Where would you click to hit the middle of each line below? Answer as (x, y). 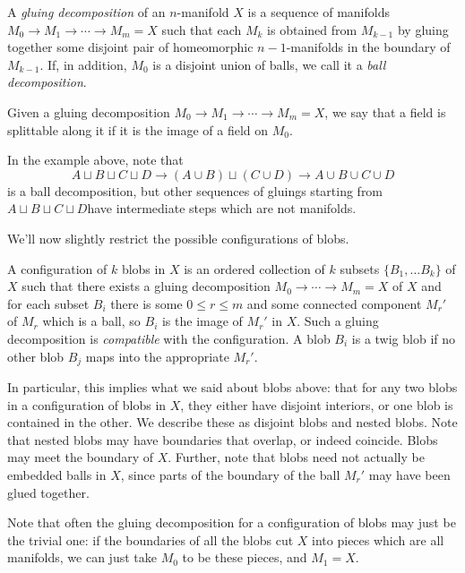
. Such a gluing (338, 321)
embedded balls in (57, 474)
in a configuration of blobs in (87, 404)
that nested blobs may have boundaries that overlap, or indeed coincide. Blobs (223, 439)
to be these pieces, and (245, 557)
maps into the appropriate (157, 356)
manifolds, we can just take (82, 557)
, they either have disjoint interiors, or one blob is (317, 404)
